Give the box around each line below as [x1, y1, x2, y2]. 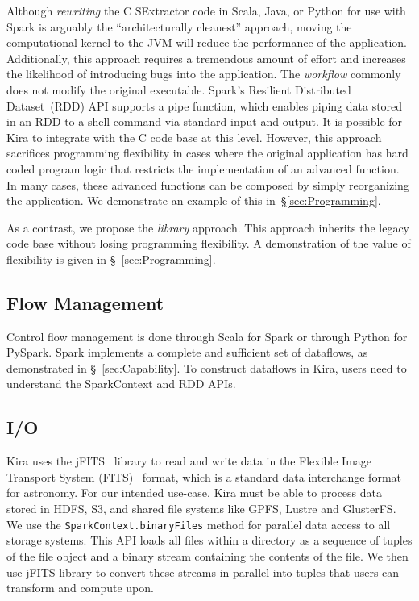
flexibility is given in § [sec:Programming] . [6, 250, 216, 267]
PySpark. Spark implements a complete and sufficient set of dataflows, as [6, 344, 368, 361]
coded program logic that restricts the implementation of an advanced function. [6, 160, 400, 177]
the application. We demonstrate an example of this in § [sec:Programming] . [6, 192, 381, 209]
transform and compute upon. [6, 579, 154, 596]
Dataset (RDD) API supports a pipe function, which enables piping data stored [6, 97, 403, 114]
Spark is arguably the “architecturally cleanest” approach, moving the [6, 18, 352, 35]
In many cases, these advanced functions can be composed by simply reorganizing [6, 176, 409, 193]
